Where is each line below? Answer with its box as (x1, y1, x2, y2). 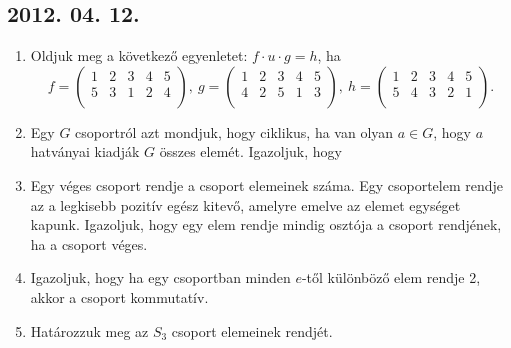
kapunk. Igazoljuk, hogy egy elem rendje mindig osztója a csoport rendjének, (30, 214, 502, 235)
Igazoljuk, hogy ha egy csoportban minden (30, 267, 291, 288)
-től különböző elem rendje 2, (301, 267, 481, 288)
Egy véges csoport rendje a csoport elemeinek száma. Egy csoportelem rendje (30, 174, 504, 195)
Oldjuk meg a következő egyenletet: (30, 45, 248, 66)
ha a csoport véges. (30, 233, 148, 254)
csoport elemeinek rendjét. (171, 320, 333, 341)
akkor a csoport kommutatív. (30, 286, 209, 307)
